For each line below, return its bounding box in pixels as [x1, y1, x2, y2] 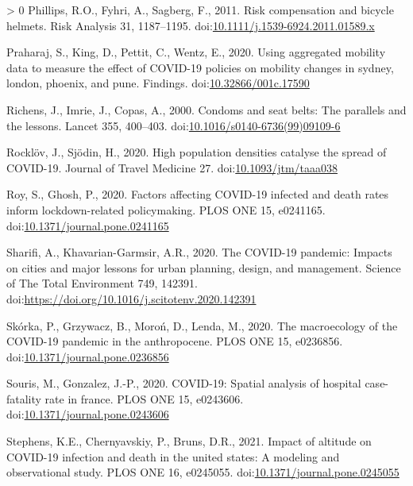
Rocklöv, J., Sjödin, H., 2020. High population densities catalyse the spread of [6, 144, 387, 160]
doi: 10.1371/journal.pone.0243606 [6, 406, 169, 422]
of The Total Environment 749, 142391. [6, 275, 198, 291]
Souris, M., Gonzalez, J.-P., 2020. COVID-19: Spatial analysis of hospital [6, 375, 361, 391]
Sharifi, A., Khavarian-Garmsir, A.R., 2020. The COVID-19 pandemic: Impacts [6, 244, 392, 260]
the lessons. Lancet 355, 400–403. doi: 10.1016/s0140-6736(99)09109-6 [6, 117, 341, 133]
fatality [6, 390, 41, 407]
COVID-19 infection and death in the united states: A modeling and [6, 448, 340, 465]
